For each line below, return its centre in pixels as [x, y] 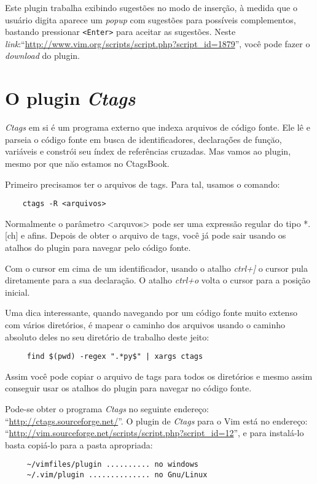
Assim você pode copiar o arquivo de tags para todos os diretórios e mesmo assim [159, 376]
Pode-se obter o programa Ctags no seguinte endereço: [107, 408]
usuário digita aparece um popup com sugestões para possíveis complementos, [151, 19]
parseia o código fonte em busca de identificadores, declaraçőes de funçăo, [143, 139]
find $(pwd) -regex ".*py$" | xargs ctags [115, 357]
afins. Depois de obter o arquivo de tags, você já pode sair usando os [157, 235]
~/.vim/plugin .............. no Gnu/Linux [117, 475]
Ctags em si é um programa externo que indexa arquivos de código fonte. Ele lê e [158, 127]
